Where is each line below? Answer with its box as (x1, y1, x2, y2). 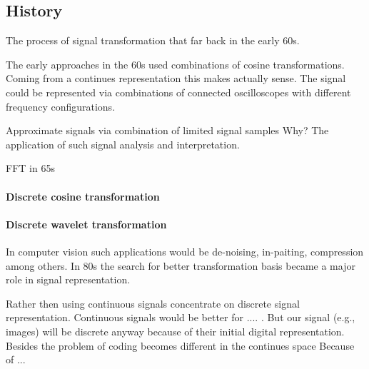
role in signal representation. (6, 272, 131, 287)
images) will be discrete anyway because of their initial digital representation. (6, 323, 345, 338)
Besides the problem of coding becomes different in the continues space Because (6, 338, 355, 353)
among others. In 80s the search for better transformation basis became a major (6, 258, 355, 273)
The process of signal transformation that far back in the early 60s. (6, 33, 300, 48)
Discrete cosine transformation (6, 188, 160, 203)
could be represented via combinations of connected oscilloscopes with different (6, 84, 351, 99)
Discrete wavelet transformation (6, 216, 167, 231)
